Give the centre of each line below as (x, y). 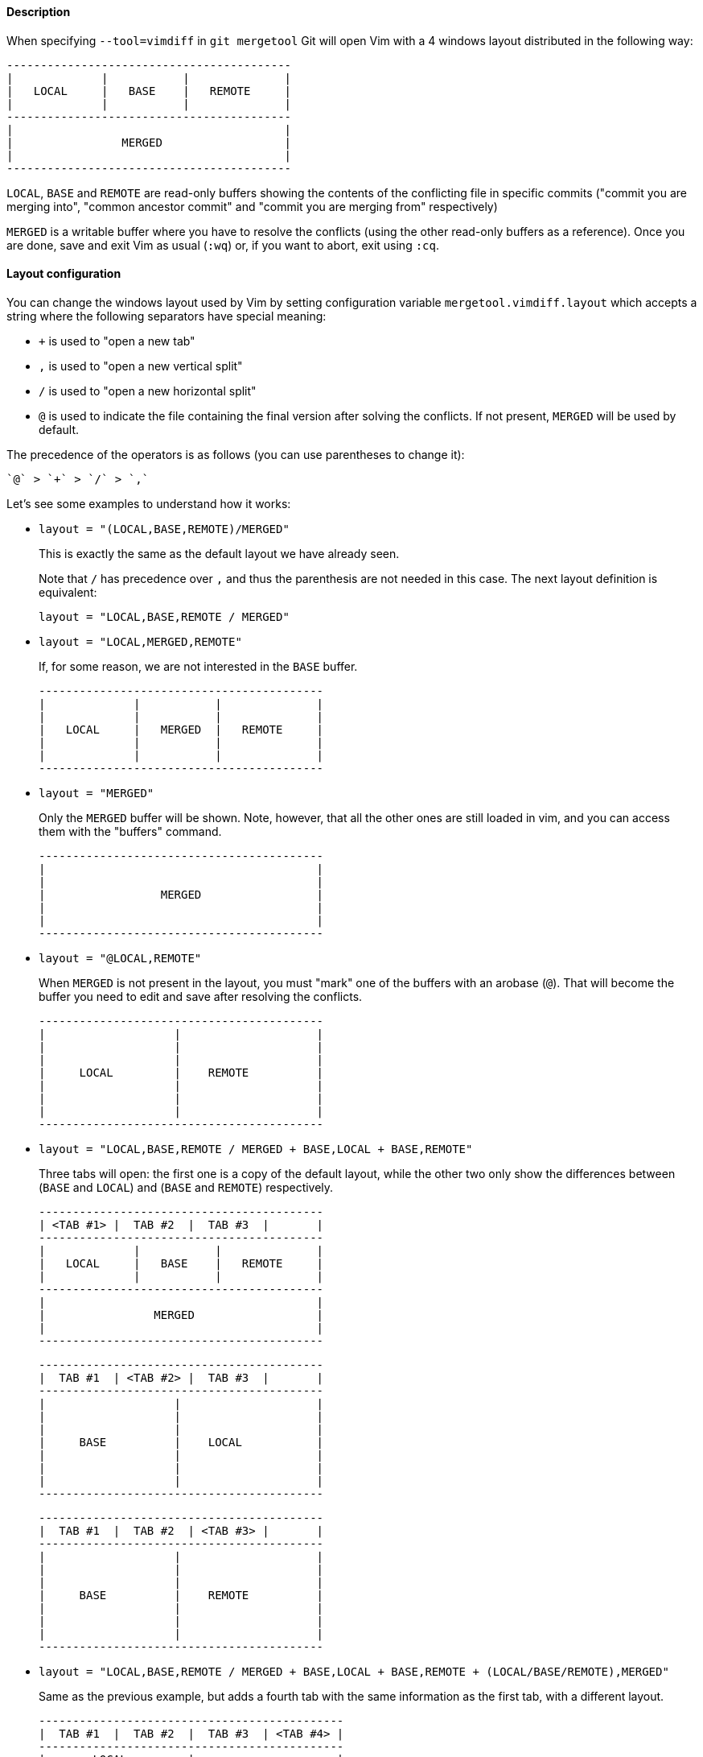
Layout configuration (64, 274)
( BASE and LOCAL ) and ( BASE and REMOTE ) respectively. (186, 1187)
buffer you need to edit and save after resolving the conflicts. (201, 996)
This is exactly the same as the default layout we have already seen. (219, 553)
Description (39, 12)
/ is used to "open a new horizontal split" (148, 391)
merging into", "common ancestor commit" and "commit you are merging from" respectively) (252, 206)
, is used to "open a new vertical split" (141, 366)
